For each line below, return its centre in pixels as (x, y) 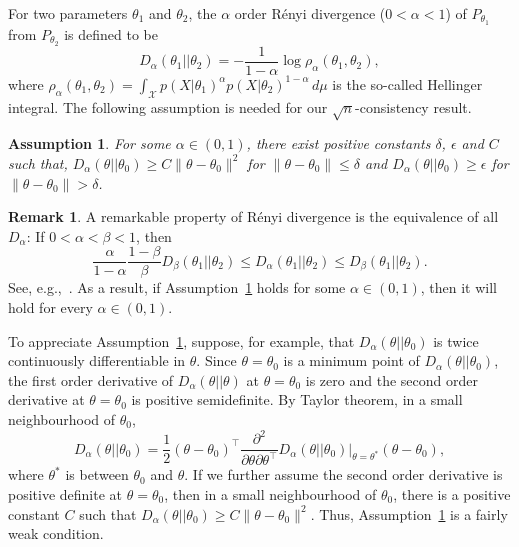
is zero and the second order (391, 379)
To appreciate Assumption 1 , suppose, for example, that (181, 340)
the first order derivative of (91, 379)
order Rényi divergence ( (310, 13)
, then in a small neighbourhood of (270, 494)
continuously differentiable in (97, 360)
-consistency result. (413, 106)
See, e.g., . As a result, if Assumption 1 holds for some (177, 287)
